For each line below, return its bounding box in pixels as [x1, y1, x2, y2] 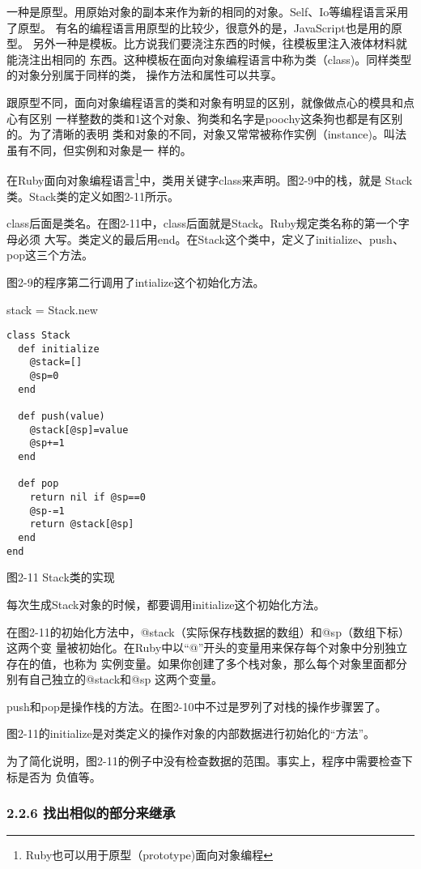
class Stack [6, 330, 70, 342]
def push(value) [18, 411, 105, 423]
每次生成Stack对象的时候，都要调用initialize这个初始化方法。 [6, 595, 325, 612]
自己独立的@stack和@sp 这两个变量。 [28, 671, 223, 688]
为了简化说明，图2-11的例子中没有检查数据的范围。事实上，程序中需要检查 [6, 752, 402, 769]
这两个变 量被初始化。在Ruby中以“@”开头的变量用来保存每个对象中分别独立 [6, 639, 408, 656]
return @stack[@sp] [29, 518, 134, 530]
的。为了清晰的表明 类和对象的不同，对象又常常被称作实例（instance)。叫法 [6, 126, 406, 143]
